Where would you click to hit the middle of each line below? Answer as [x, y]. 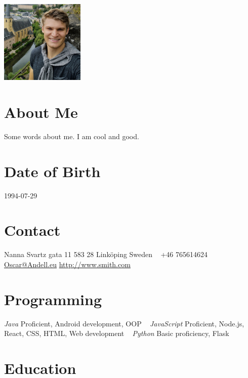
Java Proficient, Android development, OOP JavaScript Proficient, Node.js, [124, 323]
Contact [32, 230]
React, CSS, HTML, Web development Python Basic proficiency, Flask [117, 333]
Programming [53, 299]
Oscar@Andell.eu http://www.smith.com [67, 264]
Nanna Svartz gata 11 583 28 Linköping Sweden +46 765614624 [106, 254]
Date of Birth [52, 171]
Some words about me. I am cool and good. [72, 136]
